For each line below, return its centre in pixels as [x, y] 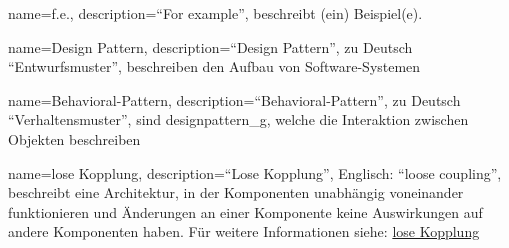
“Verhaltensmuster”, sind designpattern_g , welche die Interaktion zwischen [238, 119]
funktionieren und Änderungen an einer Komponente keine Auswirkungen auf [245, 211]
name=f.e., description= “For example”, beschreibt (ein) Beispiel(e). [215, 13]
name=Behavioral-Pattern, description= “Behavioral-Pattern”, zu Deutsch [234, 99]
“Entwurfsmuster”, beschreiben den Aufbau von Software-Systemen [214, 66]
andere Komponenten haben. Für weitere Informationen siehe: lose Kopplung [244, 231]
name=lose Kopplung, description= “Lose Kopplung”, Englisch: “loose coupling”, [255, 172]
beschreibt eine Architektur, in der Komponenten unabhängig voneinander [236, 192]
